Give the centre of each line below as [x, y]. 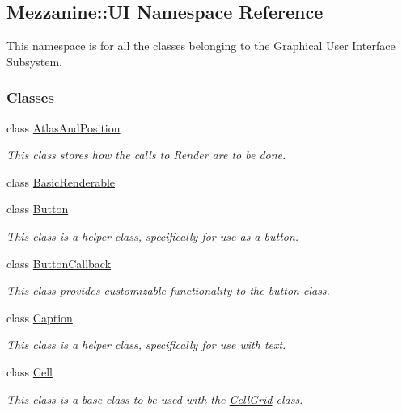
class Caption [40, 317]
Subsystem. [34, 61]
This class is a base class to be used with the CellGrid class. [155, 399]
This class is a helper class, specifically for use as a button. [153, 235]
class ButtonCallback [59, 263]
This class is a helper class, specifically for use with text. [146, 345]
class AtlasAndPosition [63, 127]
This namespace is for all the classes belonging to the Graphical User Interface [201, 46]
